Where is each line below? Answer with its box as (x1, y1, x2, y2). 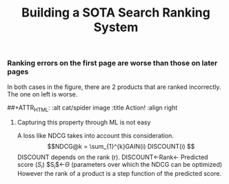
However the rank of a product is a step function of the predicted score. (17, 170, 222, 178)
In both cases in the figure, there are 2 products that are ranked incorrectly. (7, 83, 221, 91)
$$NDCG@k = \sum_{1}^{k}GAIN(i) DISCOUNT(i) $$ (47, 143, 195, 151)
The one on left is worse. (7, 90, 78, 98)
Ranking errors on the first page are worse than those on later (7, 59, 218, 68)
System (93, 19, 139, 35)
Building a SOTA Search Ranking (21, 5, 210, 21)
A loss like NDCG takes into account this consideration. (17, 132, 175, 140)
